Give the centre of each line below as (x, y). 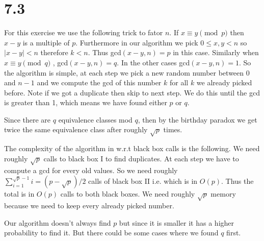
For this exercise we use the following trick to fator (84, 32)
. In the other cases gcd (153, 62)
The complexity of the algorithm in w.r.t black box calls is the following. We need (132, 148)
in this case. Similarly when (216, 52)
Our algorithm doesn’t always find (58, 222)
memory (223, 194)
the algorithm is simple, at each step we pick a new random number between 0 (127, 72)
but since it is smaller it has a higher (177, 222)
